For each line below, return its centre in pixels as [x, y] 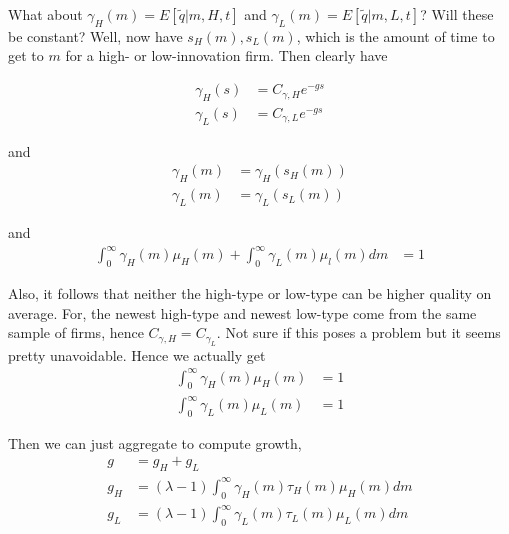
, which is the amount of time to [395, 35]
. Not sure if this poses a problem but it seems [358, 332]
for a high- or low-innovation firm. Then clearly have [226, 55]
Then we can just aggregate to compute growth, [155, 442]
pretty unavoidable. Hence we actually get [137, 354]
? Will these [457, 14]
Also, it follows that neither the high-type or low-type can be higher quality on [250, 292]
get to [26, 55]
